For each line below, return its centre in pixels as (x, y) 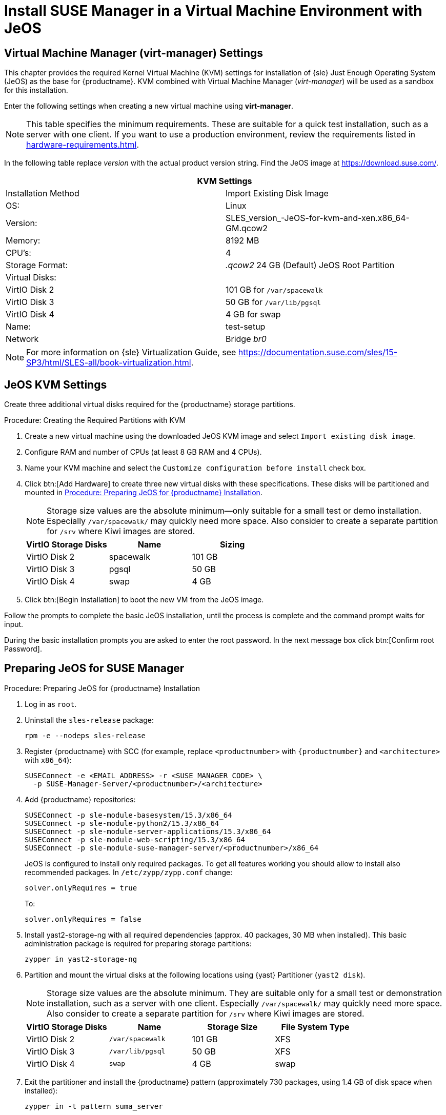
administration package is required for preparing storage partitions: (138, 943)
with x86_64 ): (48, 760)
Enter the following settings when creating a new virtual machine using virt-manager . (149, 106)
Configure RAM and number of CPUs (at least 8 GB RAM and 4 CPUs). (143, 452)
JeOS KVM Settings (56, 384)
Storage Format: (37, 265)
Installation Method (43, 194)
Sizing (232, 545)
